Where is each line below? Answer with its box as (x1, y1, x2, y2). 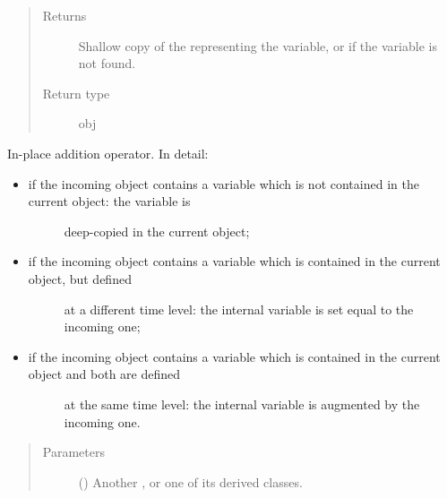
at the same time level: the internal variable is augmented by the (64, 394, 420, 413)
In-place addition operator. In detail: (7, 143, 209, 162)
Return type (42, 83, 110, 102)
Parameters (42, 442, 105, 461)
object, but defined (28, 269, 132, 288)
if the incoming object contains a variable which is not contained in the (28, 174, 419, 193)
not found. (78, 54, 136, 73)
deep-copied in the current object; (64, 221, 250, 240)
